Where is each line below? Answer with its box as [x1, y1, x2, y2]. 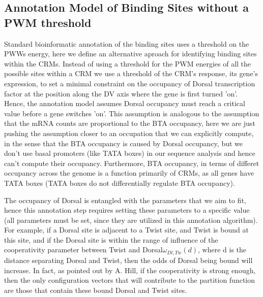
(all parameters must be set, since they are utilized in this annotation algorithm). [4, 214, 258, 225]
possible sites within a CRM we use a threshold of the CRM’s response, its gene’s [4, 68, 258, 79]
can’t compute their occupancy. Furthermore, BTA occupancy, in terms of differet [4, 157, 259, 168]
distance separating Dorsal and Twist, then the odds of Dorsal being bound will [4, 254, 253, 265]
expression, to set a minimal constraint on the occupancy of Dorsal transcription [4, 78, 255, 88]
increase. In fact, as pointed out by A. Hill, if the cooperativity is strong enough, [4, 265, 256, 275]
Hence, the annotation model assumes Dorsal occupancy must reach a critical [4, 98, 245, 109]
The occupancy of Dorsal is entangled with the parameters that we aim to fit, [4, 194, 246, 205]
